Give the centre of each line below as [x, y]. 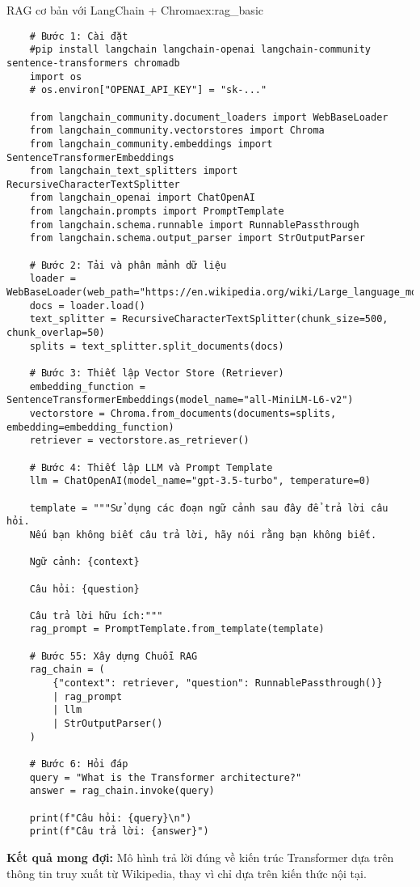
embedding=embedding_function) [90, 427]
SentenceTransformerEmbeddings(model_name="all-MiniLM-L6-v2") [180, 400]
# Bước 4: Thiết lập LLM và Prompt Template [151, 467]
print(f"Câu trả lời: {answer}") [119, 832]
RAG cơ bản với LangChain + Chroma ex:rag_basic [135, 10]
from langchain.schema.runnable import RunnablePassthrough [194, 225]
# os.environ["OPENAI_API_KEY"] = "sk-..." [148, 90]
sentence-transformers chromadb [93, 63]
